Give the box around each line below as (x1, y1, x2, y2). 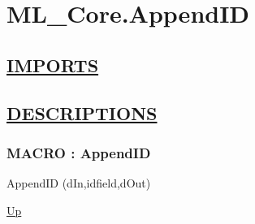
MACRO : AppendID (6, 142, 151, 162)
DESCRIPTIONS (6, 100, 158, 125)
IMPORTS (6, 52, 99, 77)
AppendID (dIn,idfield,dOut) (6, 174, 151, 192)
